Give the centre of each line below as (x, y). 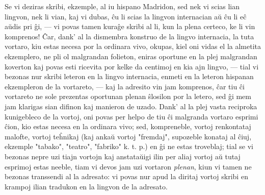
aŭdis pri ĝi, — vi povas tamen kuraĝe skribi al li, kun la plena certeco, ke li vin (130, 26)
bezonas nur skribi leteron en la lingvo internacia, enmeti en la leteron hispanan (129, 76)
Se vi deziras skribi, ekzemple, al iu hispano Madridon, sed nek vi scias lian (122, 6)
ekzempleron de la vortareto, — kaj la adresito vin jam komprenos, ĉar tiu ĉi (125, 86)
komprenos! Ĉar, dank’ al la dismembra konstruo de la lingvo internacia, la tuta (129, 36)
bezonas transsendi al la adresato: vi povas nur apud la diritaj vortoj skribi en (126, 176)
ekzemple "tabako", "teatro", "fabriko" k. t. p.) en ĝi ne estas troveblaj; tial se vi (129, 146)
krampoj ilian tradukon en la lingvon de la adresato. (86, 186)
